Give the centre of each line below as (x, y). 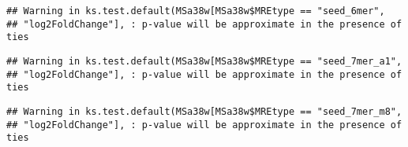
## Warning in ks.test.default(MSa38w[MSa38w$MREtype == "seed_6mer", (196, 11)
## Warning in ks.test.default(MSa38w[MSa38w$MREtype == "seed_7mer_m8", (204, 111)
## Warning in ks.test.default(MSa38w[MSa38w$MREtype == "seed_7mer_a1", (204, 61)
